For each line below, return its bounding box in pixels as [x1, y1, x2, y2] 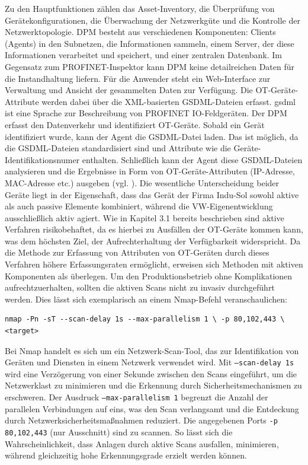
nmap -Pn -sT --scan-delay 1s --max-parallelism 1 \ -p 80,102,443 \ [5, 315, 285, 324]
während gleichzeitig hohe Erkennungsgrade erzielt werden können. [5, 449, 247, 461]
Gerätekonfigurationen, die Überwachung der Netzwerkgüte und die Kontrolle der [5, 14, 300, 26]
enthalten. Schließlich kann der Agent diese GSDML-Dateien [82, 153, 303, 165]
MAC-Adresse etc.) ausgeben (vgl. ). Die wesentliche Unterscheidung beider [5, 176, 280, 189]
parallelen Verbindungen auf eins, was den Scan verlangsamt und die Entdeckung [5, 402, 299, 415]
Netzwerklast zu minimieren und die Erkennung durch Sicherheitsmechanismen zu [5, 379, 302, 391]
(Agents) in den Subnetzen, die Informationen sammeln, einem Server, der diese [5, 37, 294, 49]
